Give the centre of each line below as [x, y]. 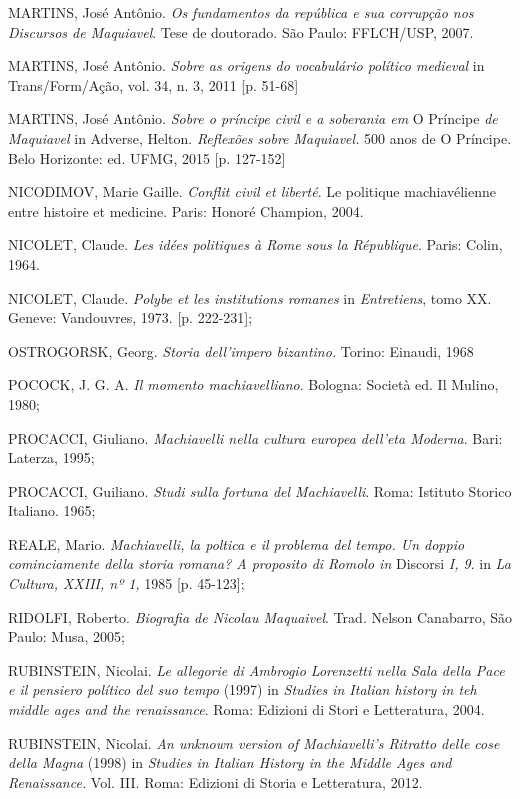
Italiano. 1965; [52, 510]
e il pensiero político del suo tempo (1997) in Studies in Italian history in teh [242, 689]
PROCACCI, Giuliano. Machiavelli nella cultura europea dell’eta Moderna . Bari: [255, 437]
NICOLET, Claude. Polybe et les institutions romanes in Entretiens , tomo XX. [250, 297]
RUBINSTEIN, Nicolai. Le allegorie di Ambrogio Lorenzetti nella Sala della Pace [256, 669]
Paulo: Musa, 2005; [66, 636]
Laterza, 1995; [51, 457]
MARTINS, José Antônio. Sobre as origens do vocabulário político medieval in [246, 65]
